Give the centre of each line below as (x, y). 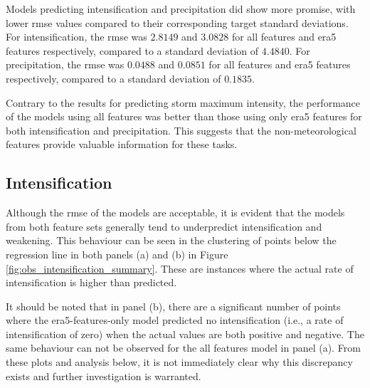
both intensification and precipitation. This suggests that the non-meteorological (181, 130)
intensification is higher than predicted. (91, 282)
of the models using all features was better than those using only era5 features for (184, 116)
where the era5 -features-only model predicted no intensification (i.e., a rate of (175, 320)
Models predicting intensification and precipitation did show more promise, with (181, 9)
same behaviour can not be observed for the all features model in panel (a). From (183, 348)
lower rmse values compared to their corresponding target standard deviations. (177, 22)
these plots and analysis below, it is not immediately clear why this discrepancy (179, 362)
